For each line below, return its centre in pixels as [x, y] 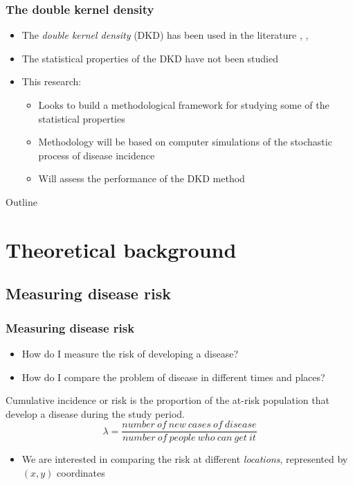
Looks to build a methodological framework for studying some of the [184, 105]
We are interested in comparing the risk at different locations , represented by [185, 459]
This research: [52, 81]
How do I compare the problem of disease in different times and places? [173, 377]
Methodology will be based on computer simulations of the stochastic [185, 142]
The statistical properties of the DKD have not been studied [150, 58]
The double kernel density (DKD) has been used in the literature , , [165, 35]
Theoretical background [121, 249]
